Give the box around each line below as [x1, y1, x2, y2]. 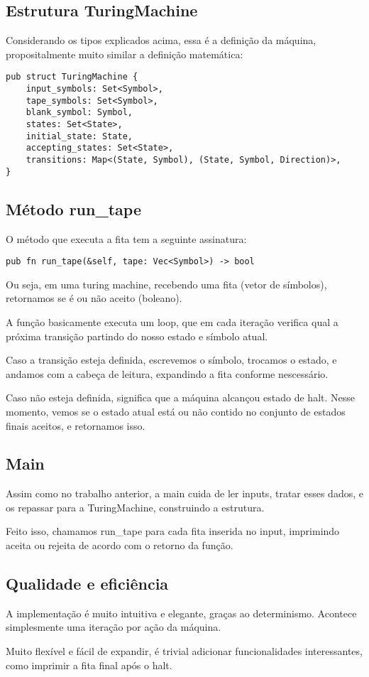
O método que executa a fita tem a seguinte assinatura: [6, 231, 247, 246]
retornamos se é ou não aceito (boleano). [6, 291, 182, 305]
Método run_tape [6, 197, 141, 220]
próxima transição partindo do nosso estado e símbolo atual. [6, 328, 268, 343]
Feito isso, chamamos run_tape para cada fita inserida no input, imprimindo [6, 524, 340, 538]
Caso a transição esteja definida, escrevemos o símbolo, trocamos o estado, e [6, 352, 337, 367]
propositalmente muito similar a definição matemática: [6, 46, 243, 61]
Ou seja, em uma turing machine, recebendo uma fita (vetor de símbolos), [6, 276, 327, 291]
